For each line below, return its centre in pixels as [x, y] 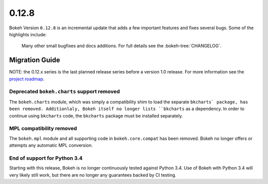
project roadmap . [27, 79]
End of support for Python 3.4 [46, 158]
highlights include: [28, 34]
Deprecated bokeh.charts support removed [65, 92]
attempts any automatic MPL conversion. [51, 145]
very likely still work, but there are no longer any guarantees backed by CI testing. [93, 175]
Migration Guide [35, 60]
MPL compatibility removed [43, 128]
